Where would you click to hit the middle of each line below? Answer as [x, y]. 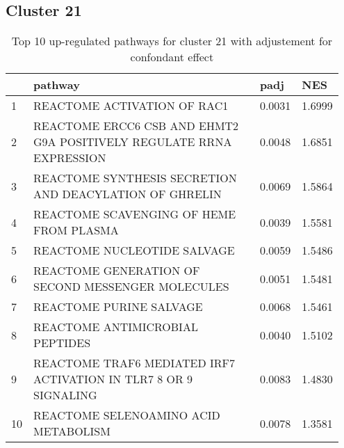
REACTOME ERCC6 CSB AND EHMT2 [136, 126]
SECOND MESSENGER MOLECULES [131, 287]
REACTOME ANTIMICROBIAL [116, 327]
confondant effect [172, 57]
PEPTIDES [62, 343]
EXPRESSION [70, 158]
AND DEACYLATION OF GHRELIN [128, 194]
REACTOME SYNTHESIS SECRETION [135, 178]
